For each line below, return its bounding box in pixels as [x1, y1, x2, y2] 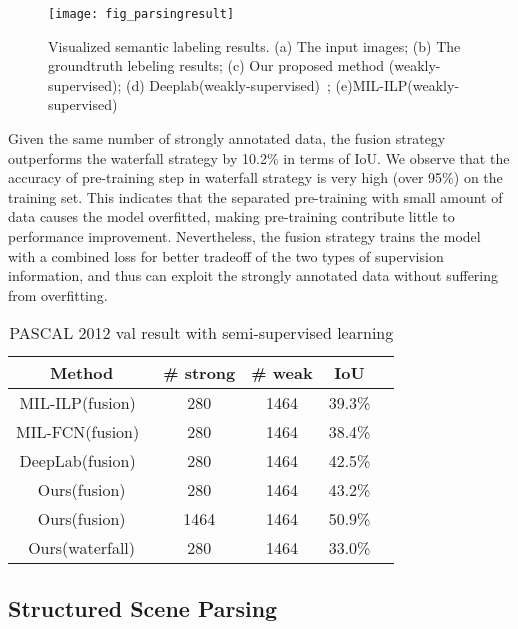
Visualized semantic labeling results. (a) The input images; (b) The [48, 35, 461, 56]
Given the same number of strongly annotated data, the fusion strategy [8, 128, 446, 149]
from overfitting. [8, 284, 108, 305]
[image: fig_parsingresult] [48, 7, 235, 21]
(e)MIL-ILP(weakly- [335, 74, 460, 95]
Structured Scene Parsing [8, 592, 278, 623]
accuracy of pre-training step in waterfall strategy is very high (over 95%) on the [8, 167, 503, 188]
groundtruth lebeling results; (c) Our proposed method [48, 55, 385, 76]
